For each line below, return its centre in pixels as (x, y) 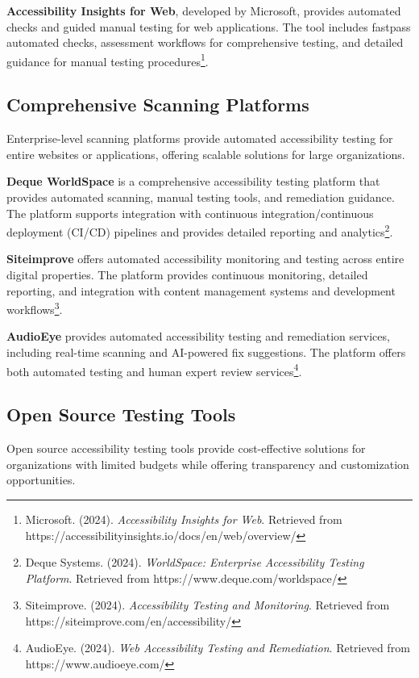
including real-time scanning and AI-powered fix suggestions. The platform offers (206, 352)
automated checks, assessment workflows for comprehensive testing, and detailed (205, 42)
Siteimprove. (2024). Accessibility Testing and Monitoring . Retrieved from (207, 605)
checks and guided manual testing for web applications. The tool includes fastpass (209, 26)
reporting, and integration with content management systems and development (201, 290)
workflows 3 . (35, 308)
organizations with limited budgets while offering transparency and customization (208, 464)
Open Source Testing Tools (121, 414)
